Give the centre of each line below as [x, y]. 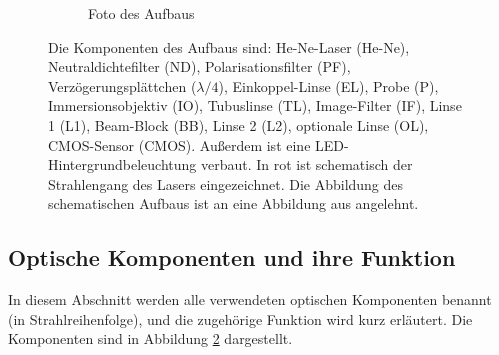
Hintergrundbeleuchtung [122, 164]
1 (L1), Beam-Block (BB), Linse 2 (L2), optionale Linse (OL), [238, 124]
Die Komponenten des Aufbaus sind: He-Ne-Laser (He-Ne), [229, 46]
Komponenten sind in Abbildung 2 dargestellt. [150, 338]
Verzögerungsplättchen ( [122, 85]
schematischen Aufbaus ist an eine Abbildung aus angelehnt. [233, 203]
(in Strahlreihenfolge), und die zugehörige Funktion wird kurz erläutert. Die [240, 318]
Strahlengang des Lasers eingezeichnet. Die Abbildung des [226, 183]
